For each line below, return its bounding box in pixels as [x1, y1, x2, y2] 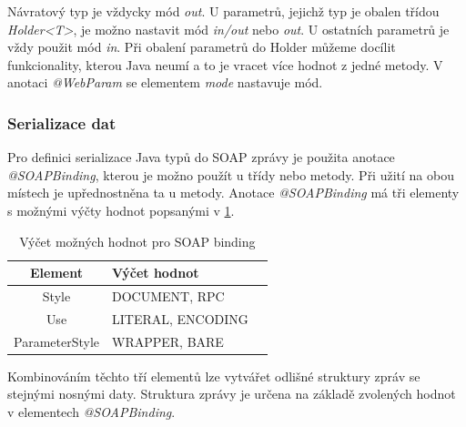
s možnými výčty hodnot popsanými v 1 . [7, 200, 235, 219]
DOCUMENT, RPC [112, 287, 225, 305]
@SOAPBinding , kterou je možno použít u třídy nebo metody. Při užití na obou [7, 165, 454, 184]
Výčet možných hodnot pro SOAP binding [19, 231, 256, 250]
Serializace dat [7, 111, 116, 134]
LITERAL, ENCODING [112, 309, 248, 328]
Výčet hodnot [112, 263, 199, 282]
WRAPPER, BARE [112, 331, 224, 351]
